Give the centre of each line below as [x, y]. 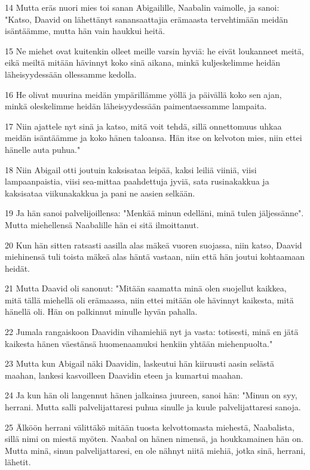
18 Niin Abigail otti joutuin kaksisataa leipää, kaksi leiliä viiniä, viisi [131, 169]
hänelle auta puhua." [43, 149]
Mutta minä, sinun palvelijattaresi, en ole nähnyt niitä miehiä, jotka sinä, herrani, [155, 450]
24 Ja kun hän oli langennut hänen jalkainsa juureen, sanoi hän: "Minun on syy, [151, 395]
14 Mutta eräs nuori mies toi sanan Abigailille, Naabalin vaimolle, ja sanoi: [142, 7]
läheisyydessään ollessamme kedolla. [71, 74]
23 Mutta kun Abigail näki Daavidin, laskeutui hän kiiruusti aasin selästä [140, 363]
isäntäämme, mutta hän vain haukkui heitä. [85, 31]
